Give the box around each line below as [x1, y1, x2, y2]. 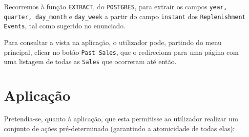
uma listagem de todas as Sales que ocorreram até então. [4, 56, 177, 67]
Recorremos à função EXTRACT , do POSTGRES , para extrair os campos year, [4, 1, 227, 11]
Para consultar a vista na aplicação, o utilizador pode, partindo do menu [4, 37, 222, 47]
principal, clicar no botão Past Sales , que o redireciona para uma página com [4, 46, 239, 57]
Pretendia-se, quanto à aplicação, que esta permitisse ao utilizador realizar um [4, 114, 238, 123]
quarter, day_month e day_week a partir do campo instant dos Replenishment [4, 11, 246, 21]
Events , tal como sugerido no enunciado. [4, 21, 125, 31]
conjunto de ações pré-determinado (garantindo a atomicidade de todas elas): [4, 123, 235, 133]
